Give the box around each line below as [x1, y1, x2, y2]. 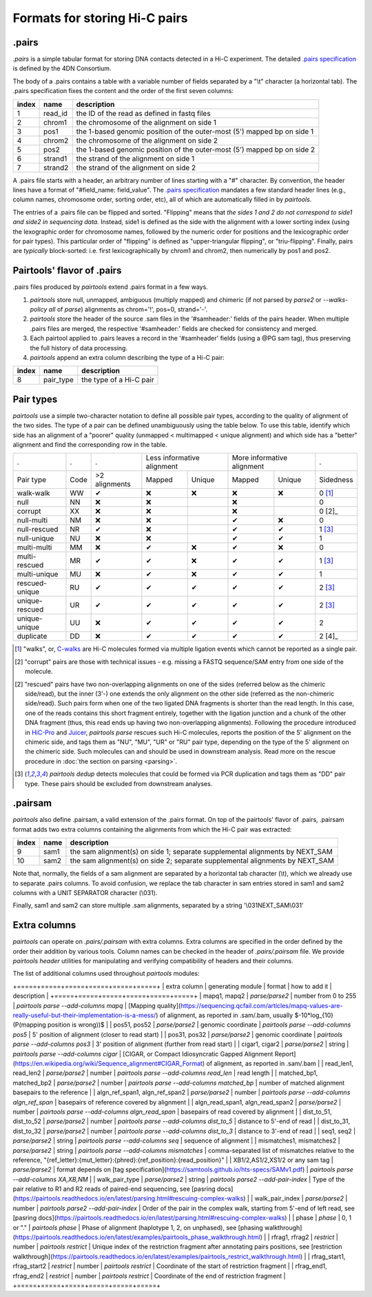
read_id [43, 108, 68, 118]
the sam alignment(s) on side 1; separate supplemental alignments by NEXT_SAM [70, 847, 333, 856]
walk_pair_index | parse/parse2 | [254, 1194, 348, 1203]
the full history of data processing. [30, 343, 127, 352]
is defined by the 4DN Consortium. [12, 64, 112, 72]
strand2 [43, 163, 69, 172]
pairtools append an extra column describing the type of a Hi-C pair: [30, 354, 225, 361]
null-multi [17, 516, 48, 525]
